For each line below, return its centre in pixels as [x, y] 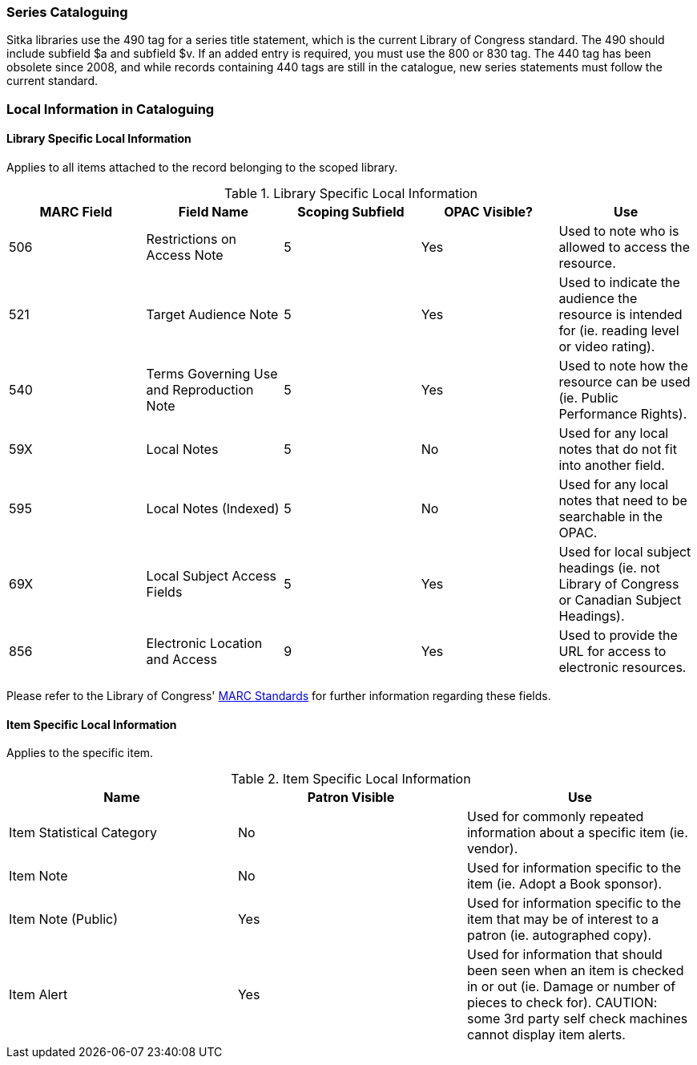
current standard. [52, 81]
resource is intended [620, 314]
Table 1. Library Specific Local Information [351, 193]
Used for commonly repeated [555, 817]
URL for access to [612, 651]
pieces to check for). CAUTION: [562, 1003]
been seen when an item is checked [575, 971]
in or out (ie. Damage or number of [571, 987]
